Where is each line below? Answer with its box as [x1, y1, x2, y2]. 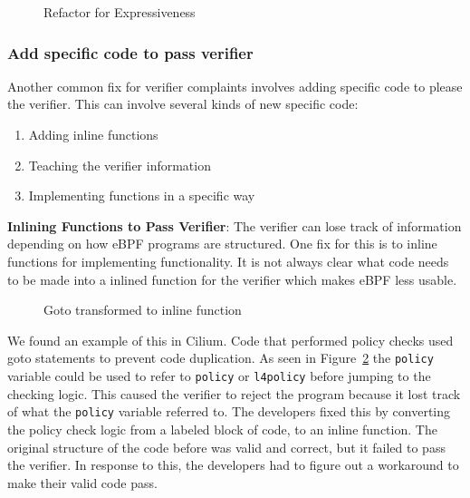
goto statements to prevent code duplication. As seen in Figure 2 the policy [7, 348, 434, 367]
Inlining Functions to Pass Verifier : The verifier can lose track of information [7, 216, 462, 235]
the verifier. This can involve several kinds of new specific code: [7, 94, 359, 113]
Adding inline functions [28, 125, 158, 143]
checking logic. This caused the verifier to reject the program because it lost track [7, 384, 461, 403]
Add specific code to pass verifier [7, 41, 254, 63]
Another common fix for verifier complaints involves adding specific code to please [7, 76, 463, 95]
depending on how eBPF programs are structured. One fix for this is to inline [7, 234, 437, 253]
